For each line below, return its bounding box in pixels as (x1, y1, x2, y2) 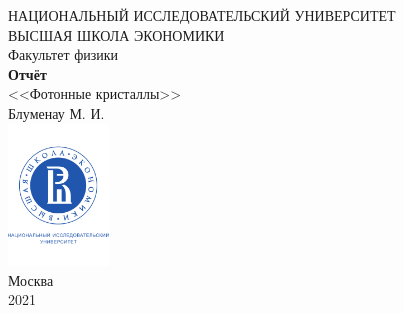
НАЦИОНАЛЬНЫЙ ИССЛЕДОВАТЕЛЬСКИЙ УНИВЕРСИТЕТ (8, 5, 396, 25)
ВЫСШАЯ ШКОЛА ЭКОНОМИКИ (8, 24, 225, 45)
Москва (8, 269, 54, 290)
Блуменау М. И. (8, 102, 105, 123)
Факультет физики (8, 44, 119, 65)
